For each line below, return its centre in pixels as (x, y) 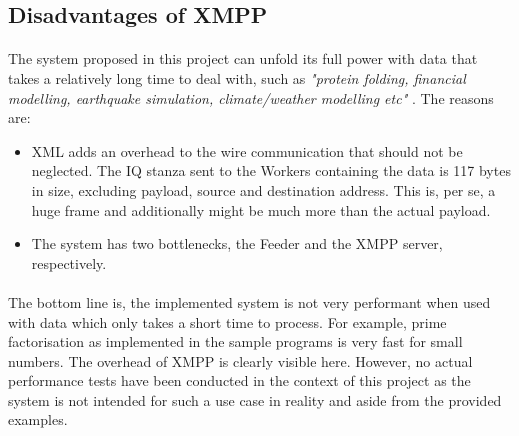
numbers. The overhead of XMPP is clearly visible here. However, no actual (240, 360)
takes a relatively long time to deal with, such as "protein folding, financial (237, 77)
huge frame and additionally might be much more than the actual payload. (261, 209)
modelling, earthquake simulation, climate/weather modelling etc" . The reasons (251, 97)
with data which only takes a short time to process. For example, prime (227, 321)
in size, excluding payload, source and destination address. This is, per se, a (263, 189)
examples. (38, 419)
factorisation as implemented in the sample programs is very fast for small (235, 341)
